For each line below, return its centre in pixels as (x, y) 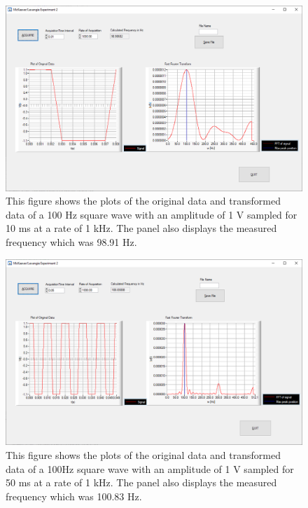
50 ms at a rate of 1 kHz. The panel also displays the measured (141, 482)
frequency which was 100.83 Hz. (74, 496)
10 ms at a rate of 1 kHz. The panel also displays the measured (141, 228)
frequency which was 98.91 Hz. (71, 241)
